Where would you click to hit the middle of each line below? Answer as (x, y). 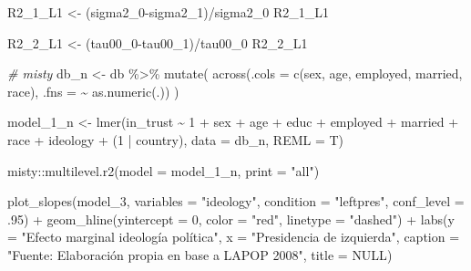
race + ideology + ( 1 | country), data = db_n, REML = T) (176, 139)
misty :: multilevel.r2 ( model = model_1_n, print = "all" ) (164, 170)
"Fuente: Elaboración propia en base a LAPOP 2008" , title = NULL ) (200, 254)
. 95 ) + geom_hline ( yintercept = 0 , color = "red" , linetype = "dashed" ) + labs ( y (231, 219)
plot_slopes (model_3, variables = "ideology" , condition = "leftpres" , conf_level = (236, 201)
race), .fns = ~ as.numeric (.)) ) (93, 91)
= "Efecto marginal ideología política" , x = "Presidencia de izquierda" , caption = (234, 237)
